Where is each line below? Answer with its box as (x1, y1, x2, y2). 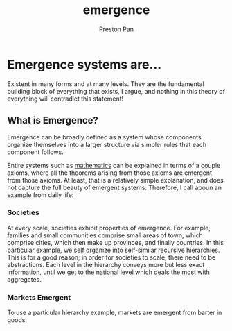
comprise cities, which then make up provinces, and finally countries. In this (7, 238, 224, 246)
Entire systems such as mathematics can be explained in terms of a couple (7, 161, 221, 169)
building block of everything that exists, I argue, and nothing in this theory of (7, 87, 225, 95)
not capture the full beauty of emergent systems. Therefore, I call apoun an (7, 183, 222, 192)
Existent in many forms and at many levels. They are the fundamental (7, 79, 204, 88)
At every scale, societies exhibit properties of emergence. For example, (7, 223, 211, 232)
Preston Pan (99, 25, 134, 33)
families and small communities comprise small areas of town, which (7, 231, 203, 239)
